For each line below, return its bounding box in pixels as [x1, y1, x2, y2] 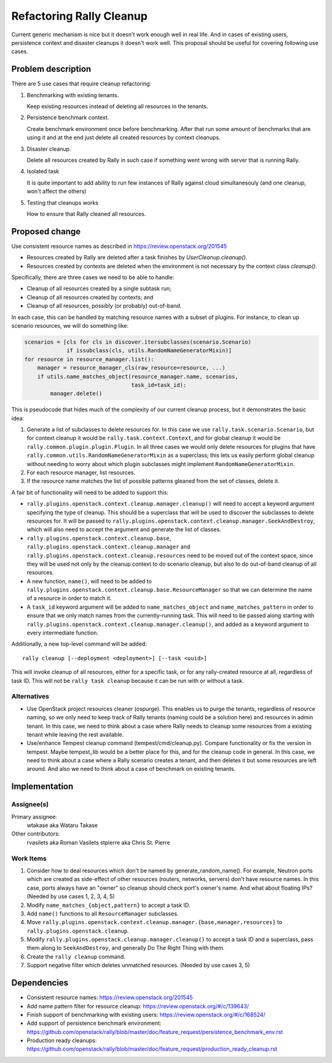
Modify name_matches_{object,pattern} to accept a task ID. [26, 901, 191, 909]
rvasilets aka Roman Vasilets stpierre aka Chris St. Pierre [26, 839, 170, 846]
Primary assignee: [11, 813, 58, 820]
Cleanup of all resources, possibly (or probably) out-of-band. [26, 302, 182, 310]
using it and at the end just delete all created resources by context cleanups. [26, 134, 221, 141]
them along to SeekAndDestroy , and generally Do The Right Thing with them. [26, 944, 225, 952]
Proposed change [11, 226, 81, 237]
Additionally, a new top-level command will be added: [11, 640, 147, 648]
